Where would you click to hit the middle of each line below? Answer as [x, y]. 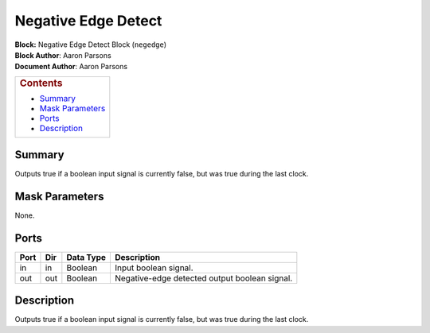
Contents [41, 83]
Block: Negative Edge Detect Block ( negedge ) [91, 45]
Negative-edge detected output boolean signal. [203, 278]
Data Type [86, 257]
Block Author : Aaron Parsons [63, 55]
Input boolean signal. [154, 268]
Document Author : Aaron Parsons [71, 67]
